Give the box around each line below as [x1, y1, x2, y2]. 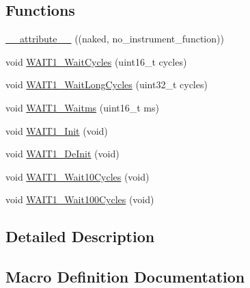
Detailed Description [5, 226, 155, 247]
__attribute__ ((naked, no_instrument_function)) [5, 31, 224, 46]
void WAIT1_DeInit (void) [5, 146, 120, 161]
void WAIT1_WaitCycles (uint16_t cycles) [5, 54, 187, 68]
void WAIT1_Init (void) [5, 123, 108, 138]
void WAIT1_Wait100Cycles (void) [5, 192, 154, 207]
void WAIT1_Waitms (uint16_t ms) [5, 100, 159, 114]
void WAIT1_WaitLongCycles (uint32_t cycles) [5, 77, 208, 92]
